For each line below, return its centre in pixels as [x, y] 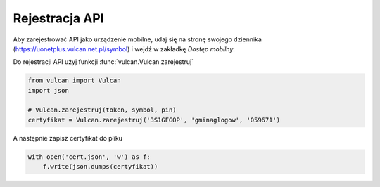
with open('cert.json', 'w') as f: [89, 157]
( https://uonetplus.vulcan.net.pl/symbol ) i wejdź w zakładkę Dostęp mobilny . [124, 49]
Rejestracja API [59, 18]
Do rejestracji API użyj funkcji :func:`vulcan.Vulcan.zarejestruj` [103, 62]
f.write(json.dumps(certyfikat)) [100, 167]
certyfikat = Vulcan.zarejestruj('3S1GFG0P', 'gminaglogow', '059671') [154, 120]
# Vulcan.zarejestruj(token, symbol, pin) [102, 110]
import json [49, 90]
